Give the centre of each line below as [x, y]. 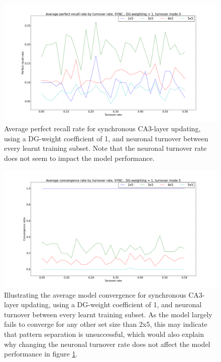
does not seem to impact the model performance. [79, 158]
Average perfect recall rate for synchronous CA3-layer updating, [102, 128]
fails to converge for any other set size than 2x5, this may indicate [106, 324]
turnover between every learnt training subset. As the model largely [108, 314]
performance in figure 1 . [41, 354]
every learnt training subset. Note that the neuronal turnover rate [105, 148]
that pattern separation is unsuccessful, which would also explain [104, 334]
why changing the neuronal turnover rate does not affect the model [107, 344]
